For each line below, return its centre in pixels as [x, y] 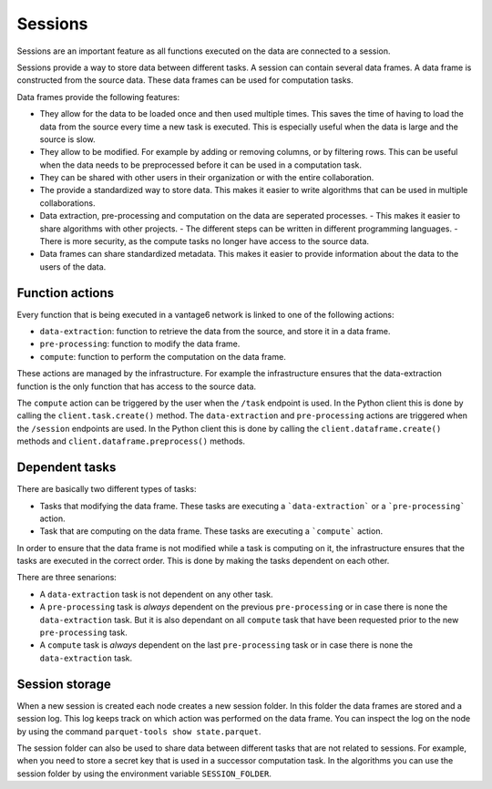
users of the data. [73, 266]
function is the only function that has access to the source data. [137, 386]
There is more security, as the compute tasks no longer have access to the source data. [204, 241]
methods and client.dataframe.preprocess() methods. [131, 441]
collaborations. [67, 203]
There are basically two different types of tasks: [107, 489]
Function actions [66, 293]
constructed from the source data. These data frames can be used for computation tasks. [185, 80]
